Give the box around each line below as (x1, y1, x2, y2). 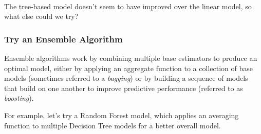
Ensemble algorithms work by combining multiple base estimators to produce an (4, 53, 257, 63)
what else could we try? (4, 11, 79, 21)
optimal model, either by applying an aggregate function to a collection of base (4, 62, 253, 73)
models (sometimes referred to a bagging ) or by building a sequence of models (4, 73, 248, 83)
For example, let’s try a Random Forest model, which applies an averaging (4, 109, 239, 120)
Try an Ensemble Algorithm (4, 32, 123, 45)
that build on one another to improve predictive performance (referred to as (4, 82, 243, 93)
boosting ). (4, 93, 34, 103)
